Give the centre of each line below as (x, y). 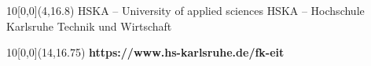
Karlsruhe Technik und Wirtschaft (89, 26)
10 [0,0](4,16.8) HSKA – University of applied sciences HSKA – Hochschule (185, 10)
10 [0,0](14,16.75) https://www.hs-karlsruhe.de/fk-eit (145, 52)
